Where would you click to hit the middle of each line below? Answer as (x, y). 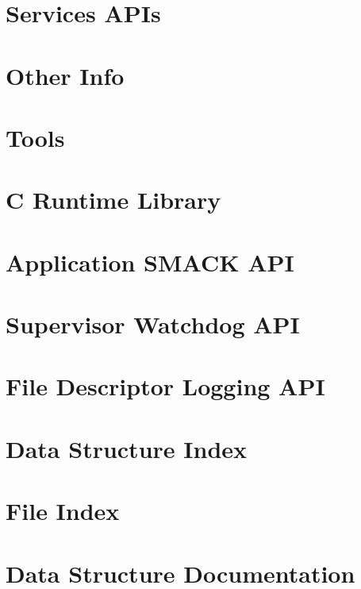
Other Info (65, 75)
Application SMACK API (150, 262)
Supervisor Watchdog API (153, 324)
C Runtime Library (113, 200)
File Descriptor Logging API (165, 386)
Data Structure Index (127, 448)
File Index (63, 511)
